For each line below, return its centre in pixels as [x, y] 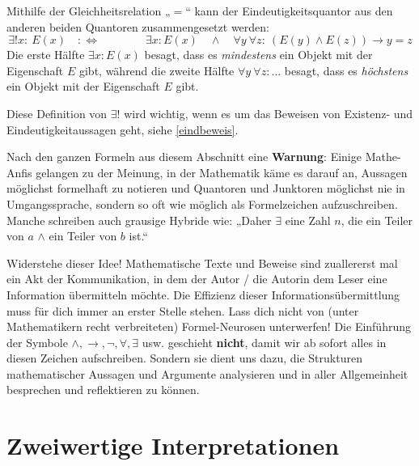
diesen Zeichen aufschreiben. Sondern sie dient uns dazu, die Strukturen [184, 358]
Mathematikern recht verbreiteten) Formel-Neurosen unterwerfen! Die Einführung [209, 326]
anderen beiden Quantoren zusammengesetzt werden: [138, 26]
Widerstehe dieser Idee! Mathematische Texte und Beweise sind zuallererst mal [202, 263]
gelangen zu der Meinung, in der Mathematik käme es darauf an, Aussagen [222, 172]
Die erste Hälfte [46, 55]
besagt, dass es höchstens [346, 70]
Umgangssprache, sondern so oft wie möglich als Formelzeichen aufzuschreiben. [202, 203]
